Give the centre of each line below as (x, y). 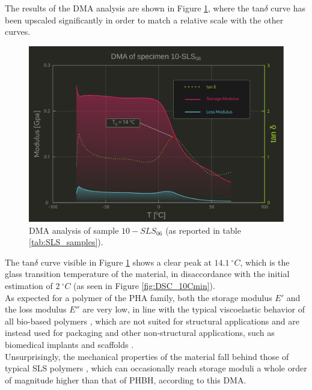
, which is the (265, 262)
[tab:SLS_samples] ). (66, 242)
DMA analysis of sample (74, 230)
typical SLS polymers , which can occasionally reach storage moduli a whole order (156, 368)
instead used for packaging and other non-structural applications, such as (140, 333)
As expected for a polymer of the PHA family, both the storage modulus (139, 297)
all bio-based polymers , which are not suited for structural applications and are (152, 321)
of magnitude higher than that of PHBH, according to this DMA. (126, 379)
